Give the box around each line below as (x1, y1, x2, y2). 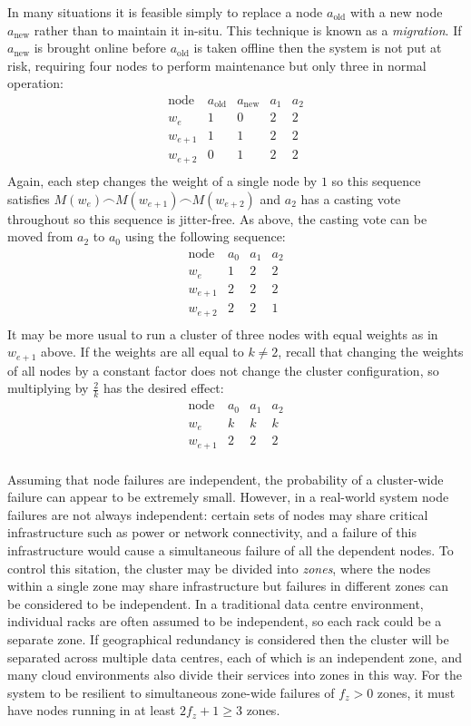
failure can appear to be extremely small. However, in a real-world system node (7, 487, 449, 506)
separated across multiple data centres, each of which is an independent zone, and (7, 647, 462, 666)
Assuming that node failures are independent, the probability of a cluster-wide (7, 469, 444, 488)
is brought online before (34, 38, 166, 57)
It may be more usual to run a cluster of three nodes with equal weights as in (7, 324, 438, 343)
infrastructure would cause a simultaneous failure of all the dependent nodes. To (7, 541, 454, 560)
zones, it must (377, 682, 456, 701)
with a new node (349, 3, 443, 21)
